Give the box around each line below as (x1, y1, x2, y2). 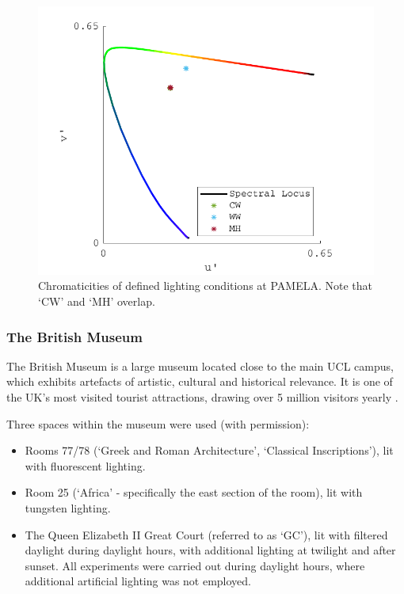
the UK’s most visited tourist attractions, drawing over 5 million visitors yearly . (6, 389, 398, 406)
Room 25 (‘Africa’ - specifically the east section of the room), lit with (25, 484, 363, 501)
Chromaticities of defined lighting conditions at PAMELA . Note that (38, 277, 373, 294)
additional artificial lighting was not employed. (25, 573, 252, 589)
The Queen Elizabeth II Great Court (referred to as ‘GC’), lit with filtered (25, 526, 388, 543)
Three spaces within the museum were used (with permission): (6, 415, 310, 432)
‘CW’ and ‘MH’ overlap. (38, 293, 155, 310)
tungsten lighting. (25, 500, 111, 516)
